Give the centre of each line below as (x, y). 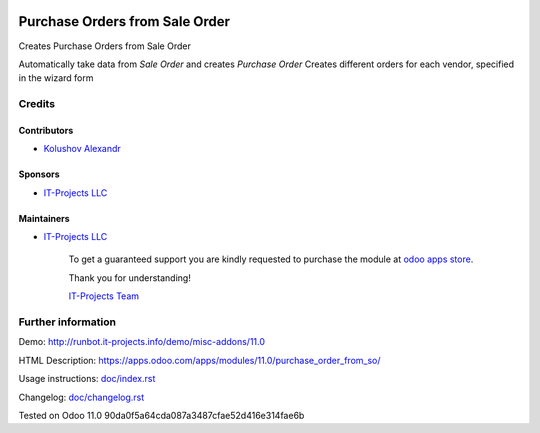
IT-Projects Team (104, 296)
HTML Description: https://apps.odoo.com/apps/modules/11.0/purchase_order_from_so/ (199, 360)
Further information (67, 322)
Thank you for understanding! (130, 277)
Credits (36, 104)
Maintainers (44, 218)
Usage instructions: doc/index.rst (87, 379)
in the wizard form (56, 78)
